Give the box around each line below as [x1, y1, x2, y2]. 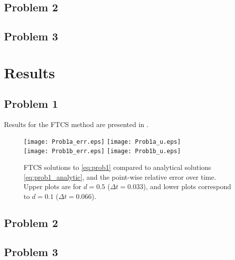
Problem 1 [4, 96, 58, 111]
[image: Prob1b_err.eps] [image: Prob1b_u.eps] [24, 148, 181, 155]
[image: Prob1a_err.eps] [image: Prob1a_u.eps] [24, 138, 181, 145]
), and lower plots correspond [143, 181, 231, 192]
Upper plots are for [24, 181, 82, 192]
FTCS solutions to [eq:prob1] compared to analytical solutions [24, 162, 211, 172]
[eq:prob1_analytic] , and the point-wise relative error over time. [24, 171, 216, 182]
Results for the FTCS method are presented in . [4, 119, 148, 130]
